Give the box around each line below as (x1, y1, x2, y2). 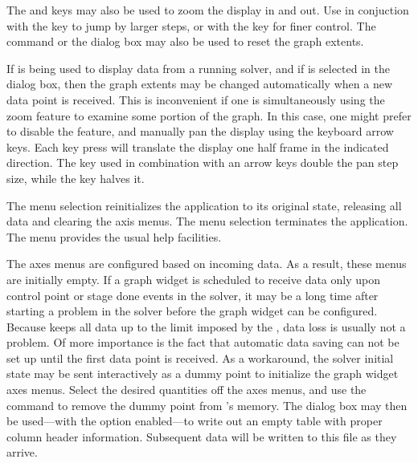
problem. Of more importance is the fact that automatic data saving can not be (6, 334, 400, 351)
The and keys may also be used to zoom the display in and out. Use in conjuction (6, 2, 409, 18)
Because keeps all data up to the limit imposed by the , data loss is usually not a (6, 318, 406, 335)
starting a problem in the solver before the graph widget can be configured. (6, 303, 378, 319)
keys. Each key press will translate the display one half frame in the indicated (6, 138, 389, 155)
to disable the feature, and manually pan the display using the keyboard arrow (6, 123, 394, 140)
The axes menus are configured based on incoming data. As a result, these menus (6, 255, 407, 272)
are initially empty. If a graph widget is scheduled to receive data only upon (6, 270, 381, 287)
